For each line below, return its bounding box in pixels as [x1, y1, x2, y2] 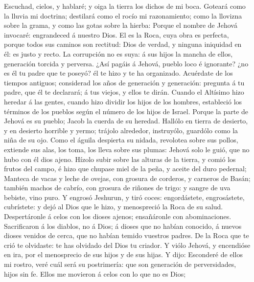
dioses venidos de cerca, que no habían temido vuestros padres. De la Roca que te [4, 230, 249, 241]
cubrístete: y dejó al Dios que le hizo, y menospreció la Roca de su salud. [4, 201, 223, 212]
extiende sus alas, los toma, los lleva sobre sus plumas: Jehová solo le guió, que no [4, 144, 250, 154]
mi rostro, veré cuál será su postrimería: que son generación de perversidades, [4, 259, 236, 269]
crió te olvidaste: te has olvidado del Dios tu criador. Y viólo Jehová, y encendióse [4, 240, 251, 250]
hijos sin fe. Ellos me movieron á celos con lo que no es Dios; [4, 268, 186, 279]
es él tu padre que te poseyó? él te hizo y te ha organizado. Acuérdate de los [4, 68, 233, 78]
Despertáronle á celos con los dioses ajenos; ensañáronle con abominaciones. [4, 211, 231, 222]
